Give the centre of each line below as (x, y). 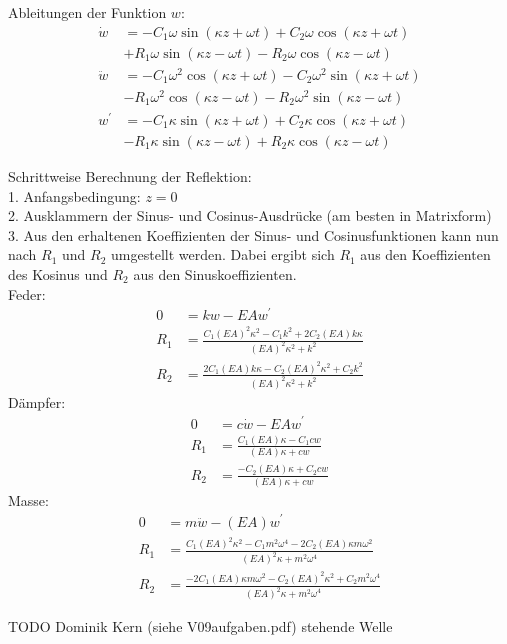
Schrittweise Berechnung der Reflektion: (130, 176)
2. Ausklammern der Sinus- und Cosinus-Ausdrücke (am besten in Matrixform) (250, 215)
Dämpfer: (37, 401)
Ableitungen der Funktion (87, 12)
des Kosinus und (58, 273)
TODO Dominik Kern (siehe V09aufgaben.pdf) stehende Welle (200, 626)
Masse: (28, 499)
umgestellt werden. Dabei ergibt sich (223, 254)
